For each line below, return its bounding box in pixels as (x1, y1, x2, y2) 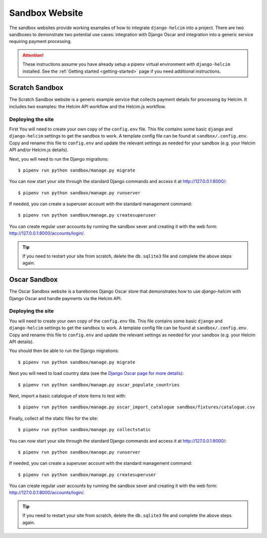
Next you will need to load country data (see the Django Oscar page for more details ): (9, 370, 184, 376)
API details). (9, 339, 34, 345)
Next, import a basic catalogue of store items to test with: (9, 393, 126, 399)
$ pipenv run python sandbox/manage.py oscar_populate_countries (18, 382, 180, 388)
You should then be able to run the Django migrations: (9, 348, 119, 354)
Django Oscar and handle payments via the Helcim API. (9, 295, 122, 301)
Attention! (22, 52, 44, 58)
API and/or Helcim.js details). (9, 147, 69, 153)
